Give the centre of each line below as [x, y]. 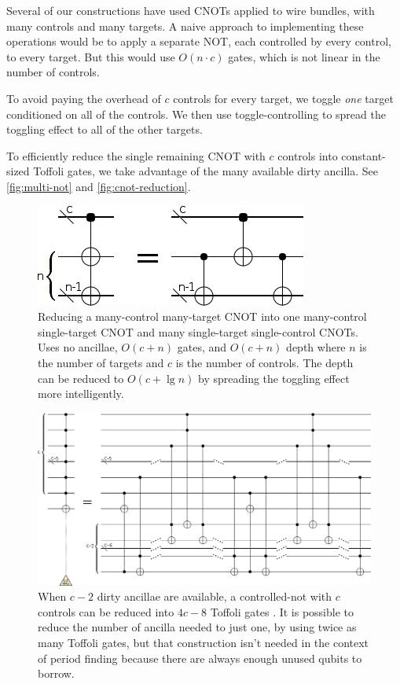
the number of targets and [101, 362]
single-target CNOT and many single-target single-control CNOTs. [198, 331]
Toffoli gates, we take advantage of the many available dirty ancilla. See [206, 171]
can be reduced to [81, 378]
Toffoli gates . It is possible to [282, 611]
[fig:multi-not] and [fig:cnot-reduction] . [99, 186]
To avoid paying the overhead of [84, 98]
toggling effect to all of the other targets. [105, 129]
